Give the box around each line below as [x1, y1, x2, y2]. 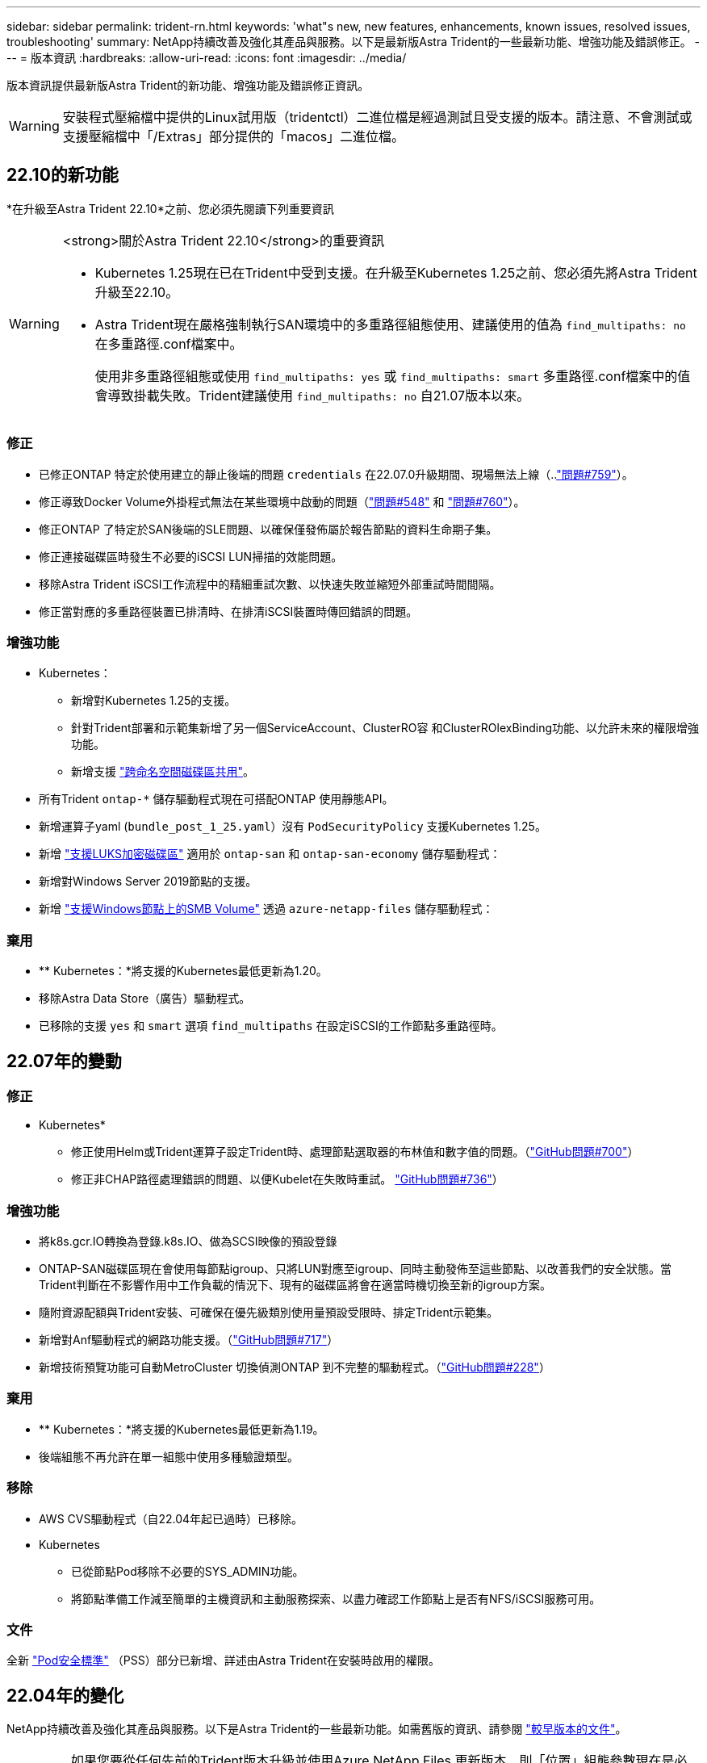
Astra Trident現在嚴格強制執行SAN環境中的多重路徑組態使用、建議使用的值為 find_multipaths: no [94, 316, 686, 333]
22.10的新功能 [6, 165, 119, 186]
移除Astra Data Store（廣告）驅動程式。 [39, 991, 251, 1006]
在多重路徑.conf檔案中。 [94, 335, 243, 352]
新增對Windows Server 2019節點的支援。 [39, 874, 257, 889]
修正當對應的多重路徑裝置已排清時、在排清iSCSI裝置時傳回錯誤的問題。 [39, 604, 418, 618]
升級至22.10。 [94, 283, 179, 300]
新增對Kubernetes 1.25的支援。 [71, 693, 236, 708]
